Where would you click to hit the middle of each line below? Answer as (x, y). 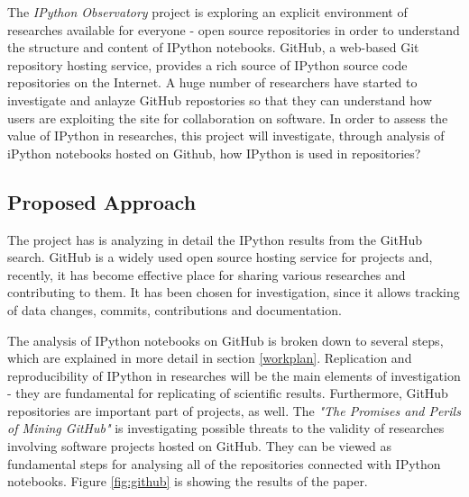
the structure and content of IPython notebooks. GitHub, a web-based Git (213, 47)
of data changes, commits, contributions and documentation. (175, 309)
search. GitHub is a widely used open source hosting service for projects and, (220, 257)
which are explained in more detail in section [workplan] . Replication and (210, 358)
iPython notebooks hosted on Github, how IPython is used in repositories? (214, 153)
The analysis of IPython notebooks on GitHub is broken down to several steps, (225, 340)
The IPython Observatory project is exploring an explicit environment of (207, 12)
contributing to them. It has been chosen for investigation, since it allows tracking (234, 292)
